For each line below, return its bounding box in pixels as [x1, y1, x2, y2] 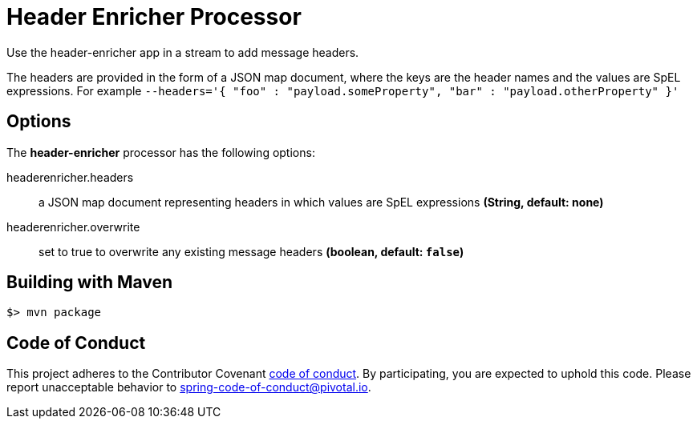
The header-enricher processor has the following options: [6, 145, 315, 159]
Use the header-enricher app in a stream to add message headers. [6, 45, 359, 59]
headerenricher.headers [6, 170, 134, 184]
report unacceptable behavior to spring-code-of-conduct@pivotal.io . [6, 380, 371, 395]
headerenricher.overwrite [6, 219, 140, 234]
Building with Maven [6, 272, 173, 293]
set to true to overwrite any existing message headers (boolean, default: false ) [38, 244, 464, 259]
